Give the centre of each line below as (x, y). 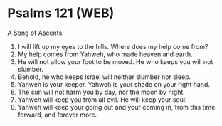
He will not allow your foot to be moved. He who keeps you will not (115, 61)
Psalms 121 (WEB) (61, 13)
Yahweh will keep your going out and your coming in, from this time (116, 107)
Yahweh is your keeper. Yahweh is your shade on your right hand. (113, 84)
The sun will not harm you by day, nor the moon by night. (101, 92)
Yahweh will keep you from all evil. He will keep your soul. (102, 99)
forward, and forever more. (57, 115)
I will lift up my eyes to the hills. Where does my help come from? (113, 46)
